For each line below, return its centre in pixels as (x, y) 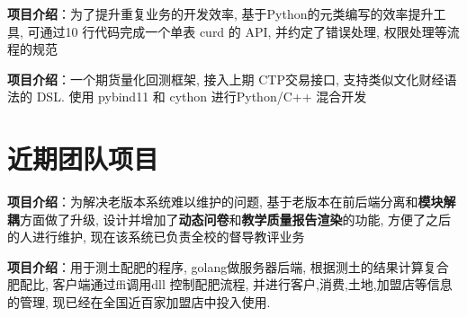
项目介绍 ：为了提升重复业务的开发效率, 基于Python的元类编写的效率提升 (220, 13)
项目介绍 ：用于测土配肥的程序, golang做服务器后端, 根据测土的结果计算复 (222, 266)
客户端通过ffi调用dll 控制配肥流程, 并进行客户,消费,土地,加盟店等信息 (252, 284)
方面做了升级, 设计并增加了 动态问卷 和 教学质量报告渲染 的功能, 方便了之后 (236, 219)
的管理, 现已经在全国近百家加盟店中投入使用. (139, 302)
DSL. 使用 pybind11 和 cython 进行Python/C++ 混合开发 (202, 97)
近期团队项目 (83, 158)
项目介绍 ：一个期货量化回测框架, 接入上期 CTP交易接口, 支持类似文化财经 (226, 79)
